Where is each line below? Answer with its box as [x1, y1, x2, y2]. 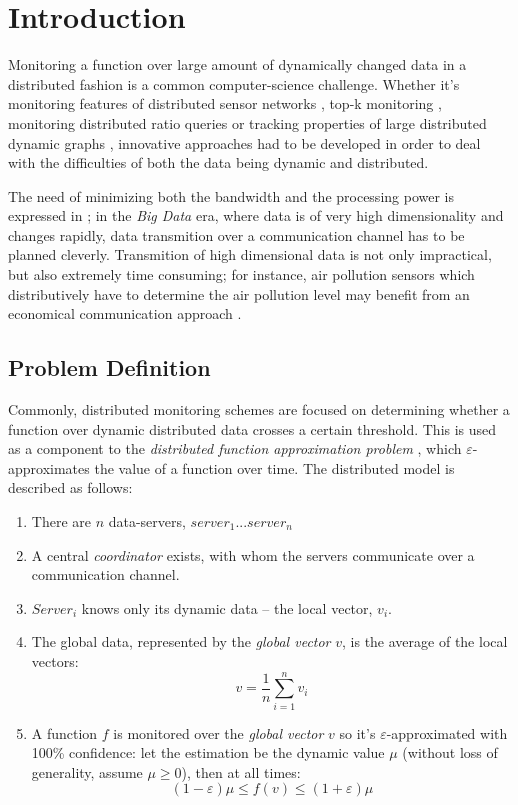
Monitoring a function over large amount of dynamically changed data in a [8, 54, 467, 75]
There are [31, 511, 91, 532]
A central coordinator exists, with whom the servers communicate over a [31, 544, 475, 565]
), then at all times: [181, 761, 301, 782]
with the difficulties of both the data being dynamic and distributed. [8, 152, 429, 173]
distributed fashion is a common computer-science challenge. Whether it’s [8, 73, 460, 94]
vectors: [31, 650, 79, 671]
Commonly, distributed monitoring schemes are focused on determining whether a [8, 399, 510, 420]
